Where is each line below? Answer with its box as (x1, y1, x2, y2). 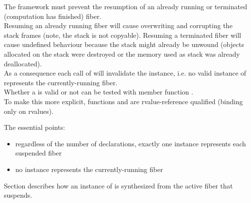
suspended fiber (15, 148, 62, 158)
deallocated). (4, 58, 42, 68)
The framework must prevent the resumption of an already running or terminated (4, 1, 247, 11)
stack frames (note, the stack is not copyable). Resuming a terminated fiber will (4, 30, 241, 40)
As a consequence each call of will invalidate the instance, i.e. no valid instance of (4, 68, 246, 78)
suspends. (4, 190, 33, 200)
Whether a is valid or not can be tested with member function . (4, 87, 193, 97)
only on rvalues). (4, 106, 54, 116)
